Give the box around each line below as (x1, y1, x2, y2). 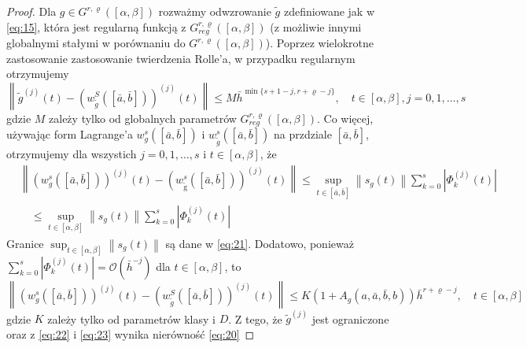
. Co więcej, (317, 109, 374, 126)
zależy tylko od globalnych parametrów (49, 109, 237, 126)
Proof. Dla (6, 3, 57, 19)
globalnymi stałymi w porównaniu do (6, 35, 186, 51)
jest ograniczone (311, 310, 389, 327)
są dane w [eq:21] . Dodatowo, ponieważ (165, 235, 354, 251)
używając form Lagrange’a (6, 126, 133, 143)
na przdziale (274, 126, 332, 143)
